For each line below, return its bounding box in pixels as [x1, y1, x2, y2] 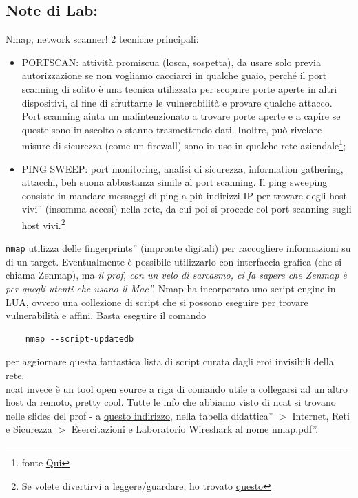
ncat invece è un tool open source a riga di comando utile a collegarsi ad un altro [6, 381, 348, 396]
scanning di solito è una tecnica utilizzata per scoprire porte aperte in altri [21, 81, 337, 96]
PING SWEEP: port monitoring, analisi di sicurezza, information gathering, [21, 161, 344, 175]
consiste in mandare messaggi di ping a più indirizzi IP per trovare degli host [21, 188, 347, 202]
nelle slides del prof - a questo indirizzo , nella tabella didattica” [6, 408, 273, 422]
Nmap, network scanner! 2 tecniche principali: [6, 32, 199, 46]
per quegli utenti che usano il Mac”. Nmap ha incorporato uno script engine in [6, 281, 336, 296]
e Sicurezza [6, 422, 52, 436]
